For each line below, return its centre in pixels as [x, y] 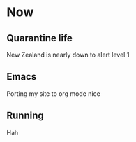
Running [25, 116]
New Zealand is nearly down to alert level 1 [68, 55]
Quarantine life [39, 38]
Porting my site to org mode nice [53, 93]
